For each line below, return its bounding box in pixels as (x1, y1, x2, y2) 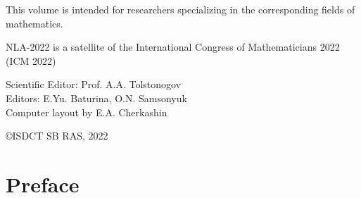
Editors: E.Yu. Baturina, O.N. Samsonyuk (6, 90, 187, 105)
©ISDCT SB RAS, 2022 (6, 128, 108, 143)
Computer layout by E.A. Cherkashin (6, 104, 167, 119)
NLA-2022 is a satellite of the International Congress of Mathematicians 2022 (6, 39, 340, 54)
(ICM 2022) (6, 53, 56, 68)
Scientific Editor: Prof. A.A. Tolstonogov (6, 77, 182, 92)
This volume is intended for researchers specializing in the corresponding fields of (6, 2, 355, 16)
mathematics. (6, 16, 63, 30)
